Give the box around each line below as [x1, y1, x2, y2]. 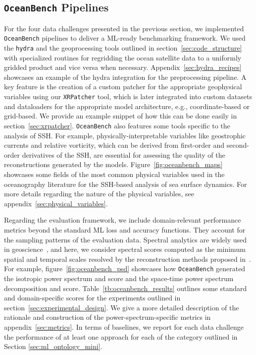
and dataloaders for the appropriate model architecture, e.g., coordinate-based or [4, 101, 250, 111]
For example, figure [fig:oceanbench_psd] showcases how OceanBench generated [4, 263, 246, 274]
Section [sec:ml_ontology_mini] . [4, 341, 102, 352]
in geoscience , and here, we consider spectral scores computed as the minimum [4, 244, 246, 254]
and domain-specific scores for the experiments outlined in [4, 293, 181, 303]
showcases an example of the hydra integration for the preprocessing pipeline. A [4, 71, 247, 82]
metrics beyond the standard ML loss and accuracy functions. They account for [4, 224, 246, 235]
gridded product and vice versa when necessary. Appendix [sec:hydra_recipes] [4, 62, 242, 72]
